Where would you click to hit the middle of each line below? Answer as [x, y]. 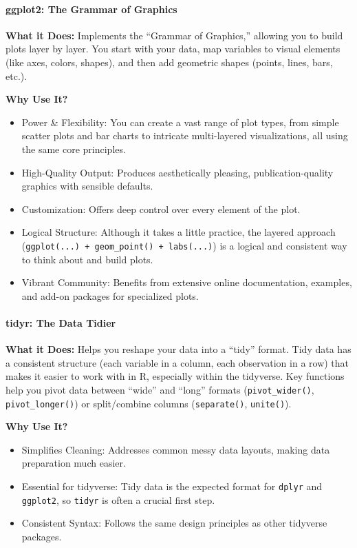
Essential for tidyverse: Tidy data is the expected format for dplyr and [172, 486]
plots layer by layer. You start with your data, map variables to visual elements [173, 49]
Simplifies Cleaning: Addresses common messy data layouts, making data [176, 449]
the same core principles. [74, 149]
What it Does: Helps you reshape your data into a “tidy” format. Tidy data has [178, 349]
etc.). [17, 75]
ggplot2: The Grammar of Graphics [91, 9]
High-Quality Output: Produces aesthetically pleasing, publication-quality [177, 172]
